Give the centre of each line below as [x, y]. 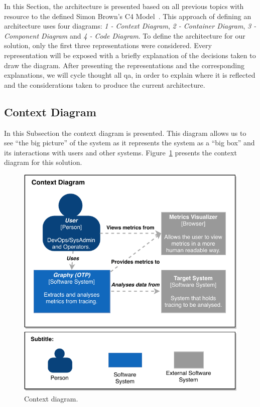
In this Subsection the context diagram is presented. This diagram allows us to [125, 133]
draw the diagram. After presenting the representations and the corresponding [124, 65]
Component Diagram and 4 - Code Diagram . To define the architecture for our [125, 35]
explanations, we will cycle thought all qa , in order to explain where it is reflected [130, 75]
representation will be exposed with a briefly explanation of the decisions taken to [130, 55]
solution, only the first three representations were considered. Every [108, 45]
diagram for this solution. [43, 162]
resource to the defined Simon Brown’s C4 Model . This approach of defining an [128, 16]
